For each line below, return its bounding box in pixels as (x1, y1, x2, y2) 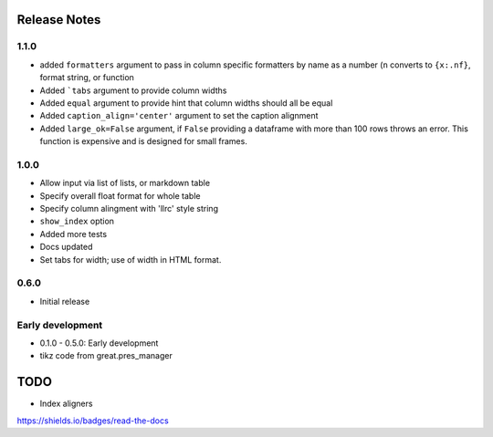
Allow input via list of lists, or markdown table (39, 178, 210, 189)
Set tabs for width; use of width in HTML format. (39, 254, 222, 265)
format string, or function (39, 72, 134, 83)
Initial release (39, 296, 90, 307)
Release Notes (16, 12, 101, 27)
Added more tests (39, 228, 108, 239)
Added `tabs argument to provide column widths (39, 85, 227, 96)
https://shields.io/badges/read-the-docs (16, 415, 169, 426)
